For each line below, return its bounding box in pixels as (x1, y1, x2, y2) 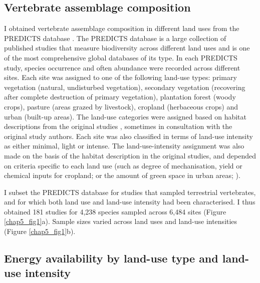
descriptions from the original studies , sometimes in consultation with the (4, 121, 232, 131)
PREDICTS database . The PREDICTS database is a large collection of (4, 32, 226, 43)
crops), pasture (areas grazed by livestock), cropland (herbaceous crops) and (4, 101, 238, 111)
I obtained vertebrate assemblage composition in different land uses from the (4, 23, 239, 33)
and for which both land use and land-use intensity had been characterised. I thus (4, 196, 255, 207)
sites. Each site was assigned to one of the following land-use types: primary (4, 72, 237, 82)
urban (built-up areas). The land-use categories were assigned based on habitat (4, 111, 247, 121)
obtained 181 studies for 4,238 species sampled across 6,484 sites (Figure (4, 206, 226, 216)
